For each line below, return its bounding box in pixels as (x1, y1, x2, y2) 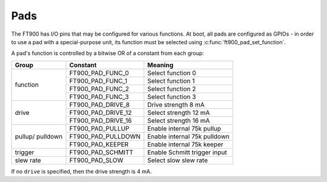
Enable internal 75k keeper (147, 140, 223, 148)
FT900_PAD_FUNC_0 (69, 68, 130, 77)
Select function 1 (147, 76, 195, 85)
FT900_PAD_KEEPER (69, 140, 129, 148)
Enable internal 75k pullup (147, 124, 221, 132)
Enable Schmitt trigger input (147, 148, 227, 157)
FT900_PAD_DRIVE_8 (69, 100, 130, 109)
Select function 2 (147, 85, 196, 93)
